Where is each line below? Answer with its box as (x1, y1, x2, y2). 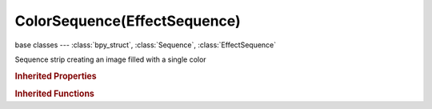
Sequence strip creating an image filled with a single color (14, 54, 207, 64)
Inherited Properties (14, 71, 98, 82)
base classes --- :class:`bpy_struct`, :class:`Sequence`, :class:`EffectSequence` (14, 40, 277, 50)
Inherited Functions (14, 88, 95, 99)
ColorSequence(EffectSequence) (14, 12, 241, 30)
